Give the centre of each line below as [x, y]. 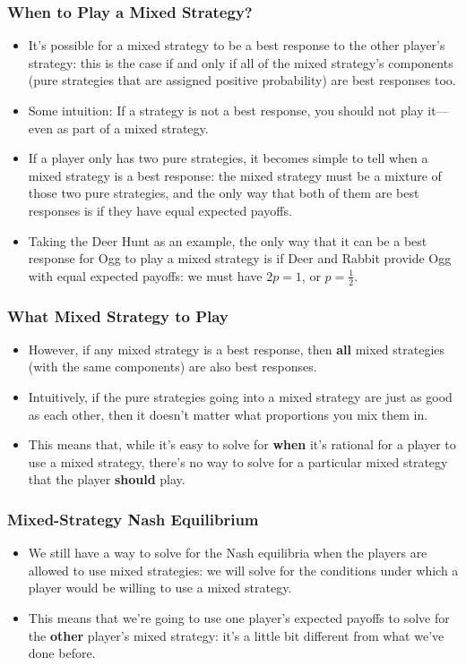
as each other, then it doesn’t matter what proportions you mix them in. [228, 414]
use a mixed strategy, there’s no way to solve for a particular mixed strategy [238, 461]
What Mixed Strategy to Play [118, 315]
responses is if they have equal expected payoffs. [160, 210]
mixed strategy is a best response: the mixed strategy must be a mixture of [235, 175]
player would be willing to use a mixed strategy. [160, 588]
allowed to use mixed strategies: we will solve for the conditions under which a [243, 570]
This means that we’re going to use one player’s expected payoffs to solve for [239, 617]
